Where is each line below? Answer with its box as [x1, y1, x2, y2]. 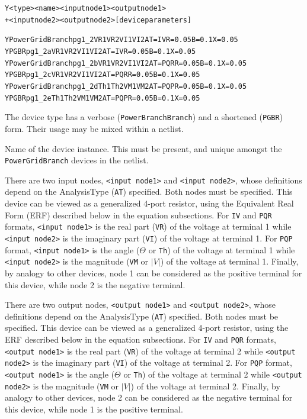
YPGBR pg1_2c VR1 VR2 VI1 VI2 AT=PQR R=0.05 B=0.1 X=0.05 [5, 70, 200, 79]
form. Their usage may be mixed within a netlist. [5, 122, 184, 134]
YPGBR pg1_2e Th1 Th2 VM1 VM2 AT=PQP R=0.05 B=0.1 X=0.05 [5, 94, 200, 102]
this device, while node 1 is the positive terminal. [5, 402, 183, 415]
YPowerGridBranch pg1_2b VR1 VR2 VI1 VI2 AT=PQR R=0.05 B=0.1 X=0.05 [5, 59, 247, 67]
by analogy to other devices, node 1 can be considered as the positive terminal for [5, 266, 302, 279]
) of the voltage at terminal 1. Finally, [160, 255, 299, 267]
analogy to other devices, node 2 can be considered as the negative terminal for [5, 391, 293, 404]
